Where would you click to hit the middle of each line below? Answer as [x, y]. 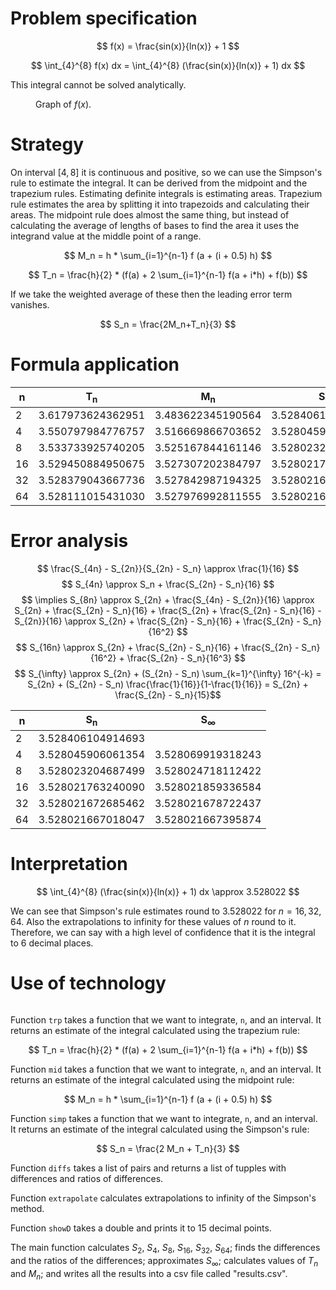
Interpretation [69, 864]
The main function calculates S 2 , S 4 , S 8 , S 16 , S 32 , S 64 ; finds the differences [165, 1249]
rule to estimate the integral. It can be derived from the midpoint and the [159, 183]
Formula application [95, 364]
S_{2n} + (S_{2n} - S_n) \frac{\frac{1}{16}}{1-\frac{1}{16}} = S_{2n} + [168, 684]
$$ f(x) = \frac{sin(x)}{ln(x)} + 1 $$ [168, 46]
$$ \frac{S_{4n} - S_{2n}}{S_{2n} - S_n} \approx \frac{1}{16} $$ [168, 568]
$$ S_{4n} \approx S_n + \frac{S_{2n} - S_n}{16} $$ [168, 584]
